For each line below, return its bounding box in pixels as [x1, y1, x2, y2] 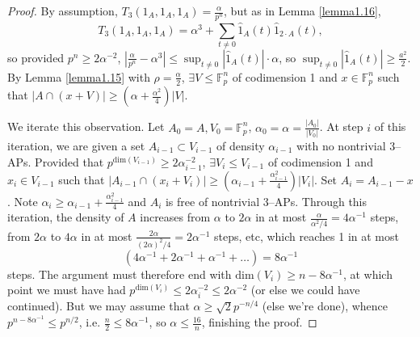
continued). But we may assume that [7, 297, 190, 314]
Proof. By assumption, [7, 2, 118, 19]
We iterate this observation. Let [7, 118, 165, 135]
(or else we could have [250, 281, 360, 298]
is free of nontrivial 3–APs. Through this [165, 192, 367, 209]
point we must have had [7, 281, 126, 298]
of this [374, 118, 406, 135]
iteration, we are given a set [7, 137, 145, 154]
